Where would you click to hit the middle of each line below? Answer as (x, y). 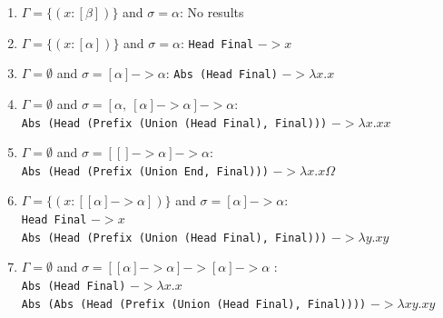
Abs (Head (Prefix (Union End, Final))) (145, 171)
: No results (212, 12)
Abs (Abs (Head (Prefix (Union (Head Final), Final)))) (194, 304)
